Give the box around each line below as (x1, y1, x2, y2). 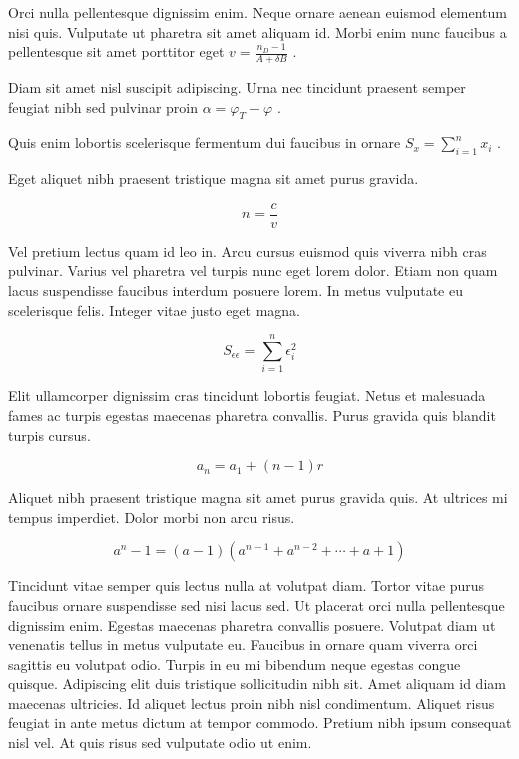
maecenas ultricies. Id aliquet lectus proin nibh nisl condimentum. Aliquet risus (8, 692, 495, 713)
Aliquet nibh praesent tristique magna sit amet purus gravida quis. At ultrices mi (8, 487, 508, 508)
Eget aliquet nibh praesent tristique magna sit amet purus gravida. (8, 168, 419, 189)
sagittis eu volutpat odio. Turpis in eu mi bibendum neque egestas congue (8, 653, 461, 674)
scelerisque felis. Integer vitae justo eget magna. (8, 299, 301, 320)
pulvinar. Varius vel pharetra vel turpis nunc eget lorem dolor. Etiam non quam (8, 260, 498, 281)
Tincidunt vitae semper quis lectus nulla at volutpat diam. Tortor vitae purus (8, 575, 485, 596)
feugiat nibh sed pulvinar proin (8, 96, 198, 117)
